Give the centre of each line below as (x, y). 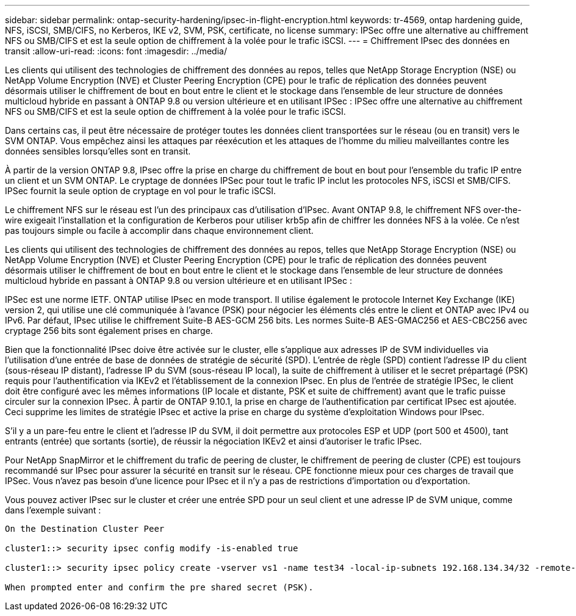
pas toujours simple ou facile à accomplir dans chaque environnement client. (159, 230)
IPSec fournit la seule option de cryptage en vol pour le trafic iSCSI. (140, 191)
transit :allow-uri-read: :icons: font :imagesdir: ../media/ (116, 51)
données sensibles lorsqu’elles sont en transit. (98, 151)
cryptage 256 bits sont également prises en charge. (109, 331)
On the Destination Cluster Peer (85, 529)
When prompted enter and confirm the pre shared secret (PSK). (159, 587)
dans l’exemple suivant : (53, 510)
